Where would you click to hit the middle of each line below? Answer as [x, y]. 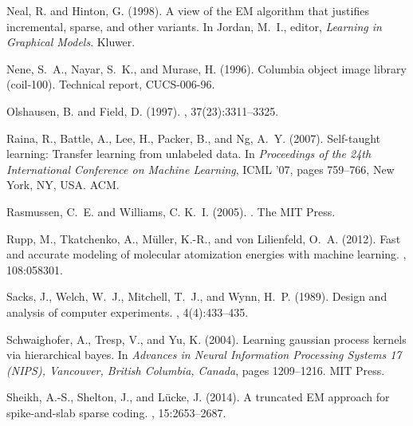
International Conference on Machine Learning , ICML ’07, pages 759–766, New [201, 169]
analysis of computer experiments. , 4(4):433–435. [128, 312]
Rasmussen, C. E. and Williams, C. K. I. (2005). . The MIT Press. [171, 211]
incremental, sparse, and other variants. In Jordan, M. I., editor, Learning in [194, 26]
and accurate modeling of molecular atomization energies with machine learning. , [206, 254]
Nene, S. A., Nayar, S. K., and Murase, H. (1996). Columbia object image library [206, 68]
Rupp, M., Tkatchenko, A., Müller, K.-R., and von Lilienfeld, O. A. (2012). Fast [204, 238]
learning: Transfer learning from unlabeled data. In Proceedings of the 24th [189, 154]
